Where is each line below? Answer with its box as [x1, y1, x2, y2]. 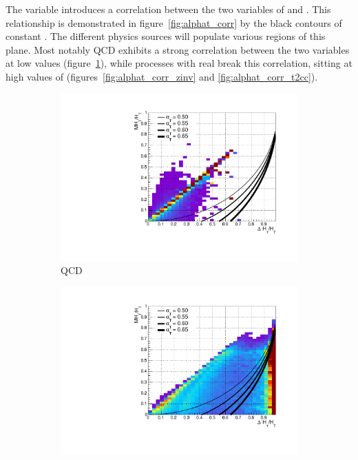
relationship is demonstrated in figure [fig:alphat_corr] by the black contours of [6, 15, 342, 30]
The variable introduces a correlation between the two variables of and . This [6, 2, 331, 16]
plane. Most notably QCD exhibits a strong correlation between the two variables [6, 42, 350, 56]
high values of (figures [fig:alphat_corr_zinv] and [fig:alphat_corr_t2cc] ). [6, 69, 318, 83]
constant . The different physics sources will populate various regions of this [6, 29, 326, 43]
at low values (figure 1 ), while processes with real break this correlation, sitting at [6, 56, 352, 70]
